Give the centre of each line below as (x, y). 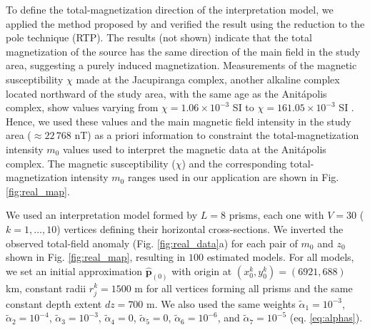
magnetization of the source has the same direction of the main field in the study (183, 51)
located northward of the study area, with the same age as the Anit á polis (166, 93)
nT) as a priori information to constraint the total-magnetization (217, 135)
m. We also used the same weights (221, 303)
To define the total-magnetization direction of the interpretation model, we (170, 9)
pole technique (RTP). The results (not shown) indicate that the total (159, 37)
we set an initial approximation (74, 270)
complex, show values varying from (82, 107)
